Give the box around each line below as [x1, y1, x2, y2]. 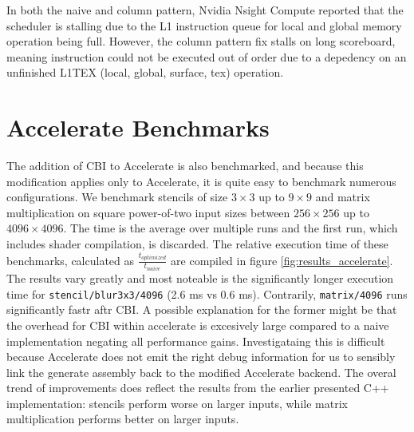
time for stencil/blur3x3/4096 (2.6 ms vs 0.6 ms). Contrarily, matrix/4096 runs [6, 285, 408, 302]
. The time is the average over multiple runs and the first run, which [63, 220, 398, 236]
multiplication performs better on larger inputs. [6, 410, 239, 427]
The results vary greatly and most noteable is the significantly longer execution [6, 270, 394, 287]
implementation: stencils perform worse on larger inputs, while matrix [6, 394, 348, 411]
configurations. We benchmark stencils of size [6, 188, 228, 205]
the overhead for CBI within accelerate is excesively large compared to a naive [6, 316, 389, 333]
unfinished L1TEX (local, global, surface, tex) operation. [6, 64, 284, 81]
